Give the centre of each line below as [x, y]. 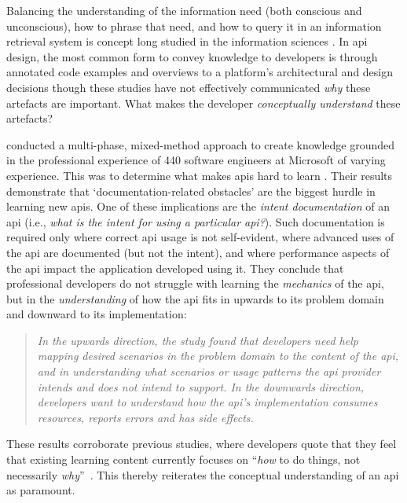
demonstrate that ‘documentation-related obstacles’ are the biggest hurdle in [191, 191]
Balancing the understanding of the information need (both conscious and [184, 10]
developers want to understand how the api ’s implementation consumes [207, 402]
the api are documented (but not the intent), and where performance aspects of [198, 252]
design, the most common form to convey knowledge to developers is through [192, 56]
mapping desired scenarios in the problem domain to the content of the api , [218, 356]
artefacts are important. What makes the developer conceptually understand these [203, 103]
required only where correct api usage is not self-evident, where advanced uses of [200, 237]
